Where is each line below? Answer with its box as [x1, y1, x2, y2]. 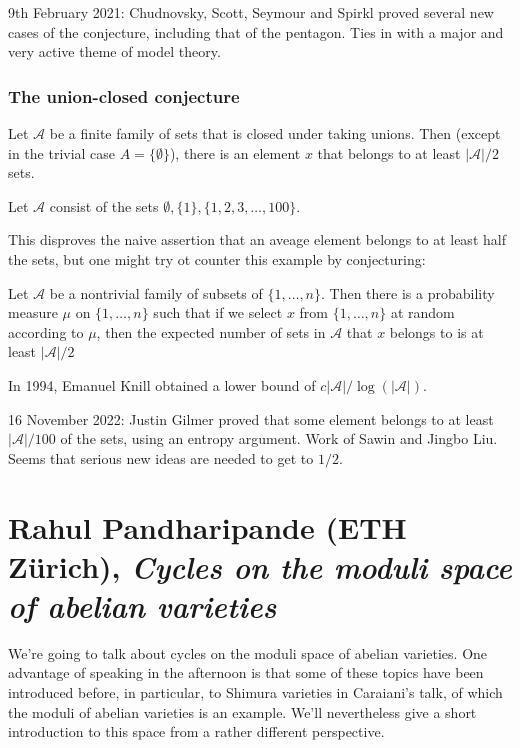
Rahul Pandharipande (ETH [8, 506, 407, 547]
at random [390, 302, 455, 323]
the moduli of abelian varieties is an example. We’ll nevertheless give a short [8, 701, 477, 722]
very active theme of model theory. [8, 41, 221, 62]
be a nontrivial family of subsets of [49, 282, 263, 303]
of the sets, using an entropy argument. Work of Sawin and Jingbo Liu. [60, 428, 498, 449]
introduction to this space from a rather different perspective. [8, 721, 385, 742]
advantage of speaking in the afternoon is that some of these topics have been [8, 662, 484, 683]
